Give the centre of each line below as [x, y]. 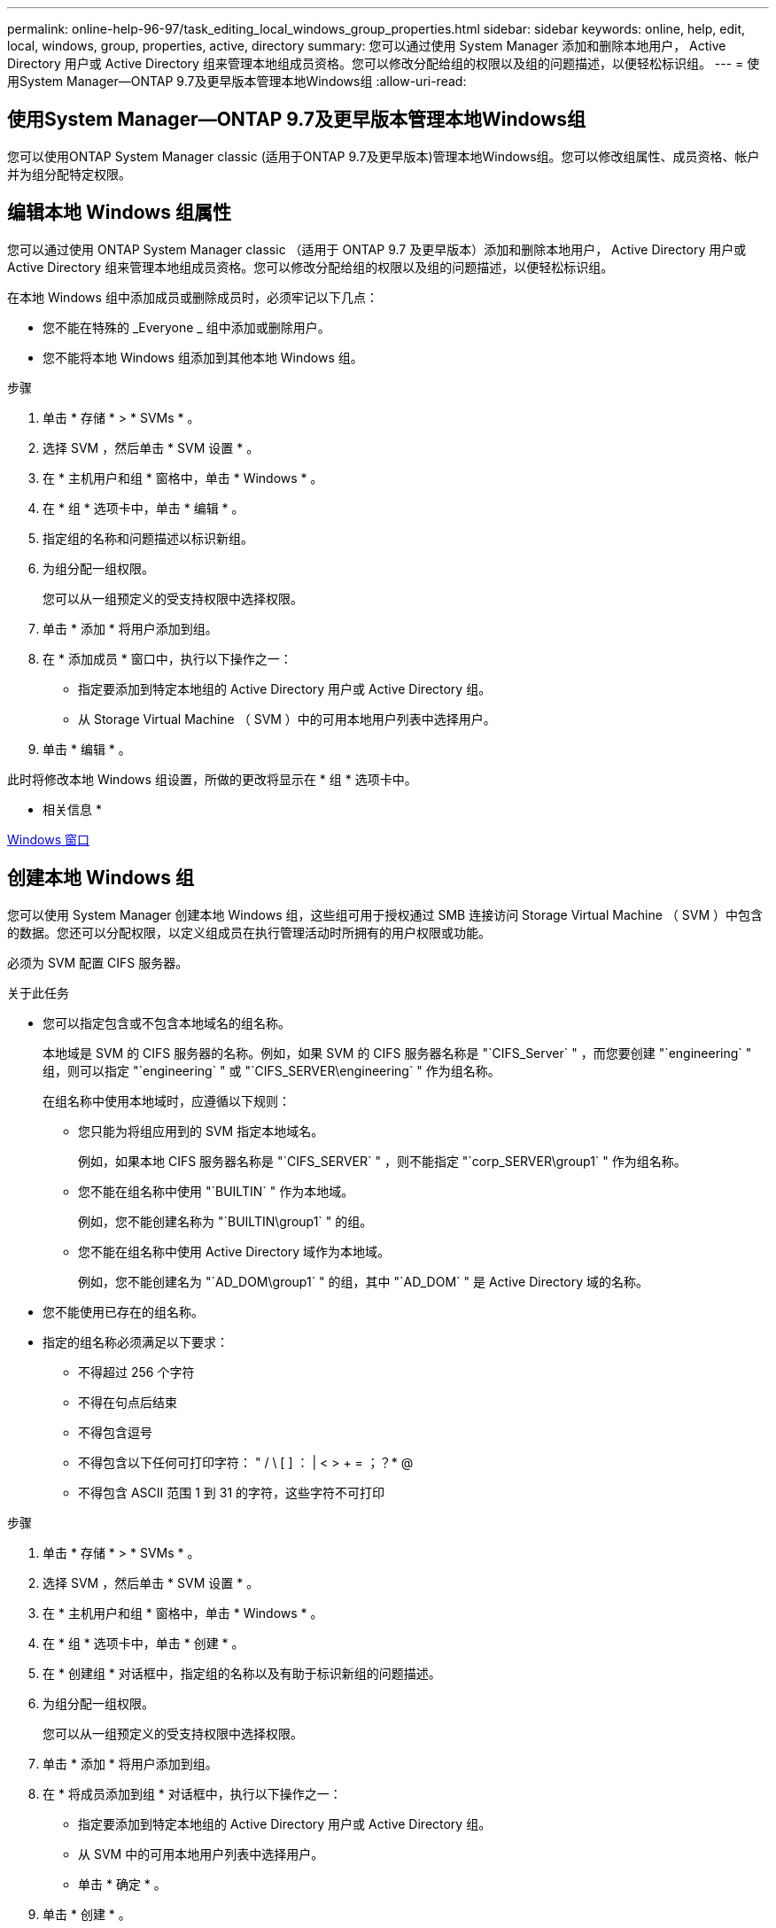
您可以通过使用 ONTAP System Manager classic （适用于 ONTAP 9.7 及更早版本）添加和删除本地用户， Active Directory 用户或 [377, 249]
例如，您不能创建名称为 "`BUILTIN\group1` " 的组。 [225, 1221]
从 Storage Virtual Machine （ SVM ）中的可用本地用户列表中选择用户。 [287, 719]
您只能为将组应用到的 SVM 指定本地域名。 [201, 1131]
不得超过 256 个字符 [136, 1372]
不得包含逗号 [115, 1432]
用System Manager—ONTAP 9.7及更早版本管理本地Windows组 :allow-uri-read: [237, 81]
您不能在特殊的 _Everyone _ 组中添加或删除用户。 [186, 327]
